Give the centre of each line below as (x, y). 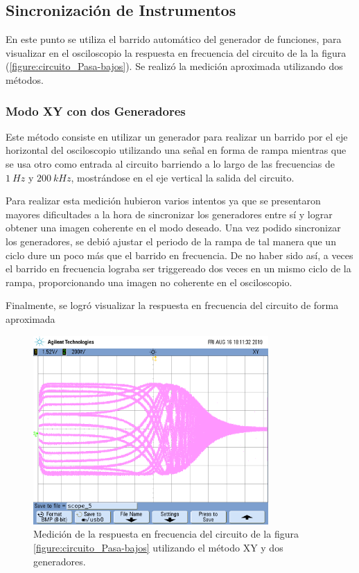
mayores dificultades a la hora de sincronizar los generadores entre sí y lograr (169, 214)
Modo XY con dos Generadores (96, 111)
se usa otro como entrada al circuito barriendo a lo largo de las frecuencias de (170, 163)
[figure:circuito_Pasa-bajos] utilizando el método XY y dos (158, 547)
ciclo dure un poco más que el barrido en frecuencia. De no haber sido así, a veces (179, 255)
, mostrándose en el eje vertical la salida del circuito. (183, 177)
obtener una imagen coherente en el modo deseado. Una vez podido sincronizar (173, 228)
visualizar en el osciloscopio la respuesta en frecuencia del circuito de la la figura (176, 52)
